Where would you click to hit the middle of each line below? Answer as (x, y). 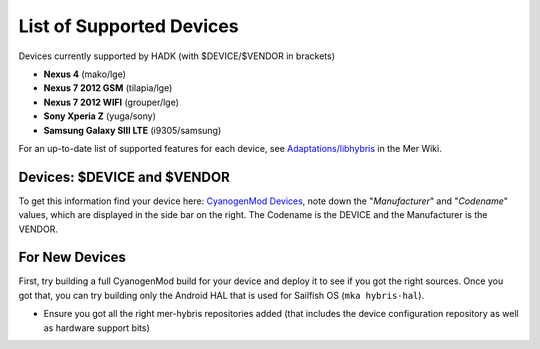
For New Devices (72, 257)
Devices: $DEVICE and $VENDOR (124, 176)
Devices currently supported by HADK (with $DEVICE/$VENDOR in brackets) (176, 56)
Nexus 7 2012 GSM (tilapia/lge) (108, 88)
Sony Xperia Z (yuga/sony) (100, 116)
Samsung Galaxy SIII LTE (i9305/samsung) (132, 130)
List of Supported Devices (128, 26)
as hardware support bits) (96, 327)
